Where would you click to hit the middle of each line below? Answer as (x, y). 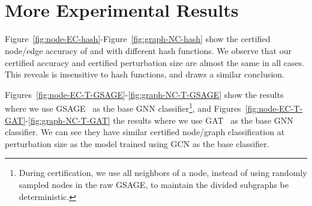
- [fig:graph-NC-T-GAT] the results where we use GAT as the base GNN (159, 120)
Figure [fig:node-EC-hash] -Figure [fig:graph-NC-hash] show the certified (138, 39)
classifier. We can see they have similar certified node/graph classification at (145, 132)
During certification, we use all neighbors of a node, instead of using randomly (163, 173)
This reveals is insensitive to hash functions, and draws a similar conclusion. (145, 74)
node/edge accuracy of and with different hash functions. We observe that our (148, 50)
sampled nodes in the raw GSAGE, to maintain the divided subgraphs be (154, 184)
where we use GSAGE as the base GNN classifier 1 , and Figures (123, 107)
